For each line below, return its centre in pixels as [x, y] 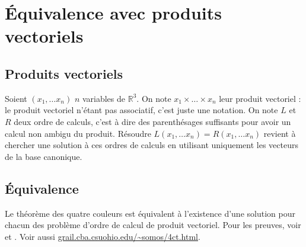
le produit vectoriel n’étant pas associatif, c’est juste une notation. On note [141, 110]
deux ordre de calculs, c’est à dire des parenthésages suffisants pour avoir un [152, 121]
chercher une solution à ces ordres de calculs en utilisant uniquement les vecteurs [152, 145]
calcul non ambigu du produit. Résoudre [78, 133]
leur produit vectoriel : [260, 98]
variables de [104, 98]
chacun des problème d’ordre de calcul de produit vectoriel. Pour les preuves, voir [153, 225]
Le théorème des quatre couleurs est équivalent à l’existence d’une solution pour [150, 213]
